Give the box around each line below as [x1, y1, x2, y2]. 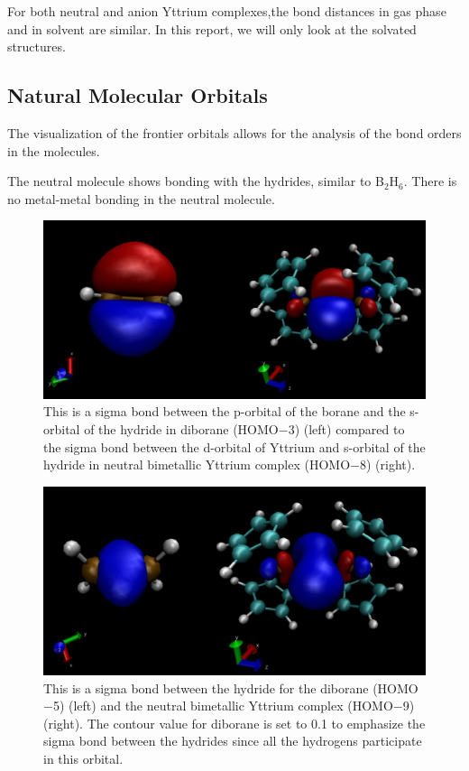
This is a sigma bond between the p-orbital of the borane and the [43, 402, 406, 421]
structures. [7, 37, 66, 56]
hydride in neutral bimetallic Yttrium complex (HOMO [43, 455, 351, 474]
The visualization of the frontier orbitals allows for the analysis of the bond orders [7, 123, 462, 142]
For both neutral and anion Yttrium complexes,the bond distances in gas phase [7, 2, 446, 20]
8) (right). [359, 455, 416, 474]
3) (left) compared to [288, 420, 405, 439]
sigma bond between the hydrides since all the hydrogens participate [43, 731, 422, 750]
